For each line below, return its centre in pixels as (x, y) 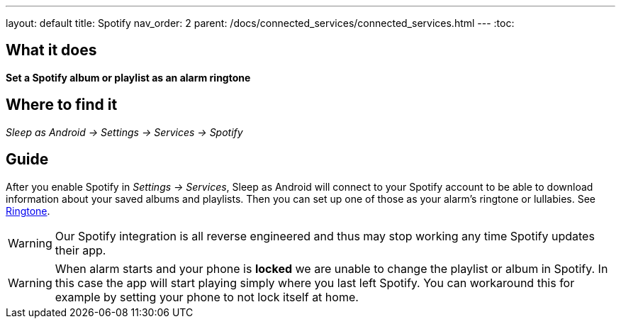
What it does (51, 50)
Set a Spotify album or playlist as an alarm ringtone (128, 77)
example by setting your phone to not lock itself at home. (207, 297)
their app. (80, 250)
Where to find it (62, 105)
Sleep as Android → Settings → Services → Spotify (124, 132)
